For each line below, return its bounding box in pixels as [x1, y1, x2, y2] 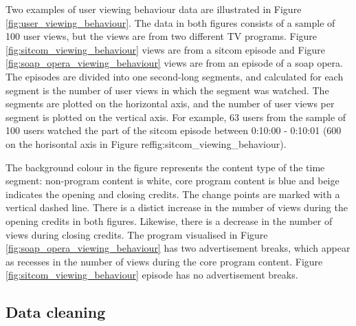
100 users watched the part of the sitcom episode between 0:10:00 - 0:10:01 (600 [5, 123, 342, 138]
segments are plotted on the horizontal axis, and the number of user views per [5, 96, 335, 111]
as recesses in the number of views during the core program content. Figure [5, 254, 323, 268]
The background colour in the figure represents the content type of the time [5, 160, 325, 174]
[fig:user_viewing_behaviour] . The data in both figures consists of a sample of [5, 15, 335, 30]
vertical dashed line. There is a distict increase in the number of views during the [5, 200, 348, 215]
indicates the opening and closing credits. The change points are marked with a [5, 186, 340, 201]
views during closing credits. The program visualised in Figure [5, 227, 268, 241]
